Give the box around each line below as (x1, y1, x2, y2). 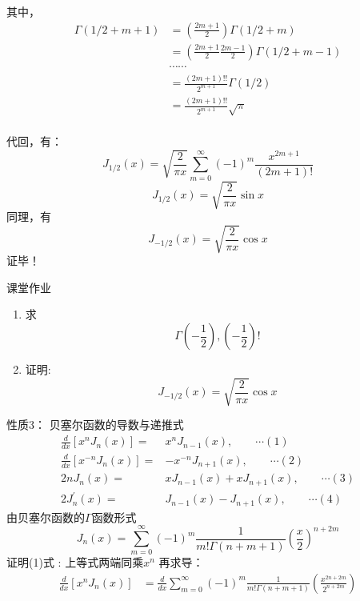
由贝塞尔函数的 (6, 508, 85, 525)
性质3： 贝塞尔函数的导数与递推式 (6, 416, 184, 433)
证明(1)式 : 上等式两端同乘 (6, 554, 144, 571)
